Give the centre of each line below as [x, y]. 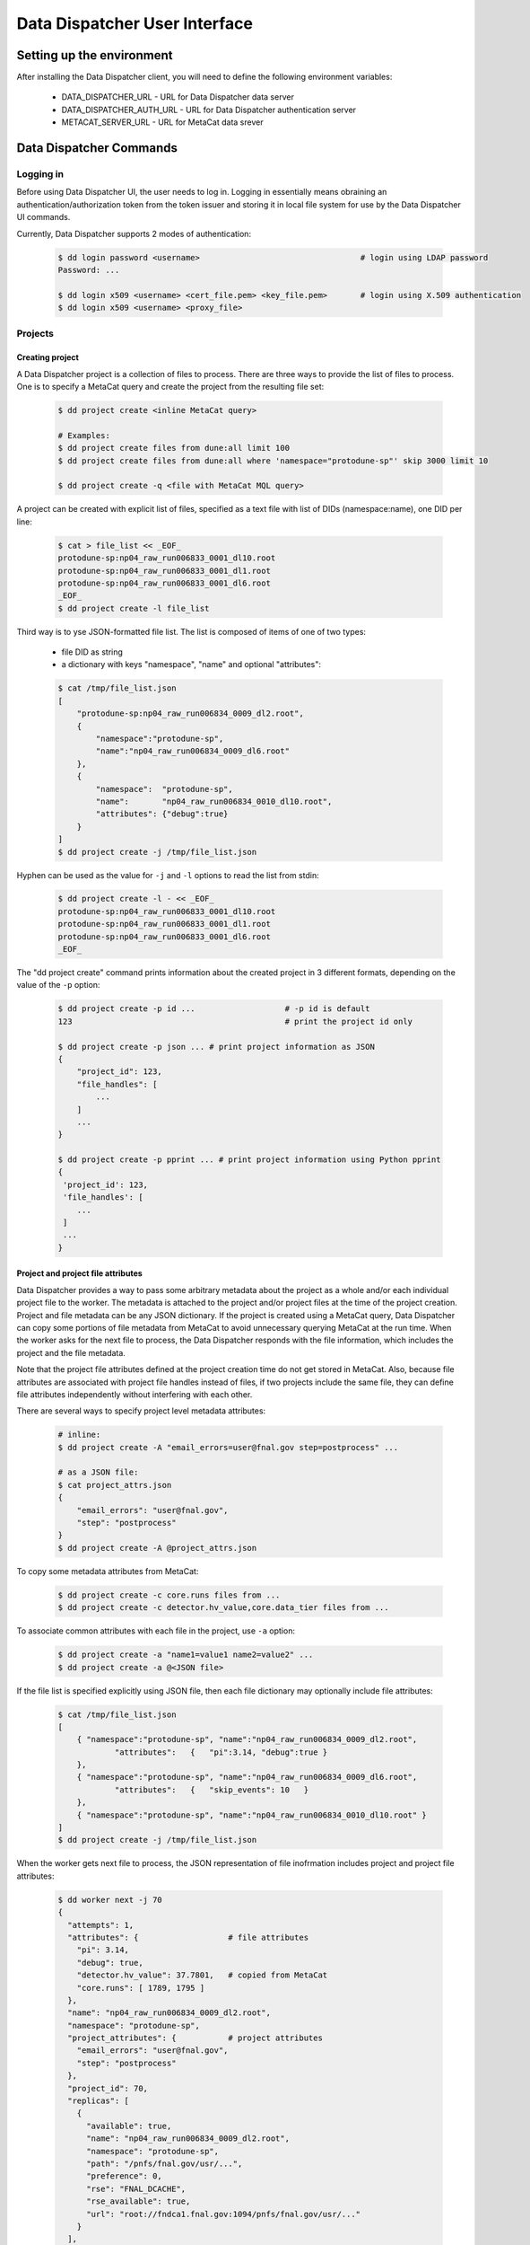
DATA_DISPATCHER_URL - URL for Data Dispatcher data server [178, 97]
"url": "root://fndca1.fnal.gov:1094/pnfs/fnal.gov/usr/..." [224, 2214]
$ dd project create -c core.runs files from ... [169, 1595]
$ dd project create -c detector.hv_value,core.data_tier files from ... [223, 1608]
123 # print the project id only [235, 1021]
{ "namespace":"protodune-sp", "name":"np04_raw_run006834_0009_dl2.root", [247, 1739]
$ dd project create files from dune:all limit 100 [174, 448]
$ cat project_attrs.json [115, 1485]
